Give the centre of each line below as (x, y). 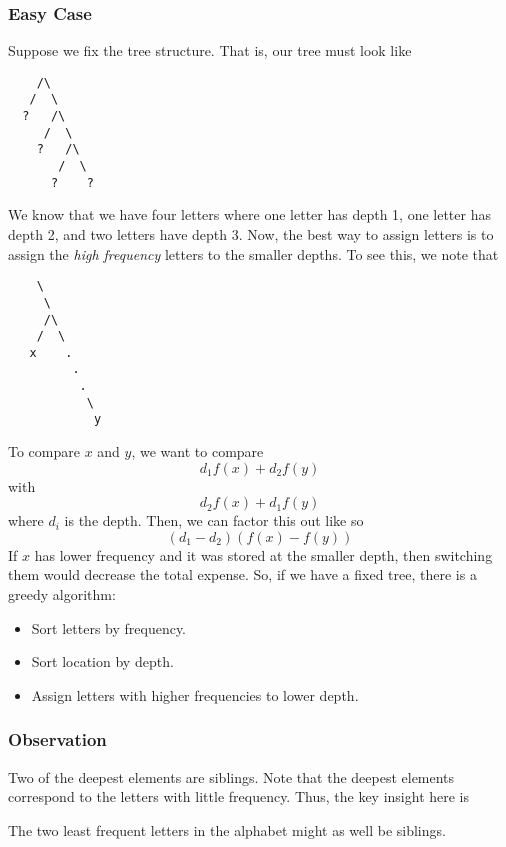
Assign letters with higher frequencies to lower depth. (195, 694)
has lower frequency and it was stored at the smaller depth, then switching (263, 554)
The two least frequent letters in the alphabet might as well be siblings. (227, 829)
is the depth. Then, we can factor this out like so (214, 520)
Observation (57, 739)
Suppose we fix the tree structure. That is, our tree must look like (210, 50)
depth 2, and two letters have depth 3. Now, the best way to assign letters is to (251, 234)
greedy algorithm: (62, 594)
